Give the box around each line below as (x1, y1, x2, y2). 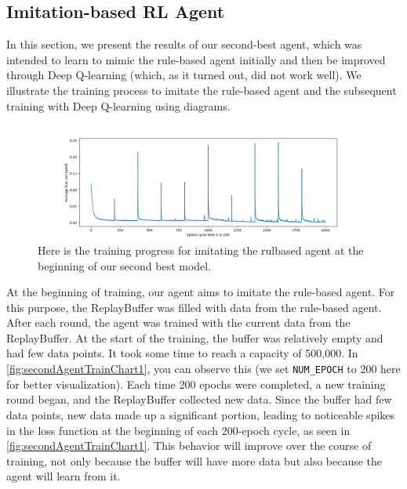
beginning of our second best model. (38, 257, 212, 273)
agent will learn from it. (6, 468, 121, 484)
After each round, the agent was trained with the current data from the (6, 314, 351, 331)
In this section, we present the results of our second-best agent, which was (6, 36, 362, 53)
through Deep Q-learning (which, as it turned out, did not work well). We (6, 67, 362, 83)
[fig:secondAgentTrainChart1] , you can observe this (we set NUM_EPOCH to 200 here (6, 360, 401, 377)
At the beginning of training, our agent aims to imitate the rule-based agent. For (6, 284, 395, 300)
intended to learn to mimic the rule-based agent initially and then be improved (6, 51, 386, 67)
